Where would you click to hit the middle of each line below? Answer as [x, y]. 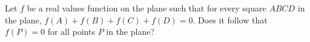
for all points [71, 31]
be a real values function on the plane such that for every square [147, 8]
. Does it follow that [230, 19]
